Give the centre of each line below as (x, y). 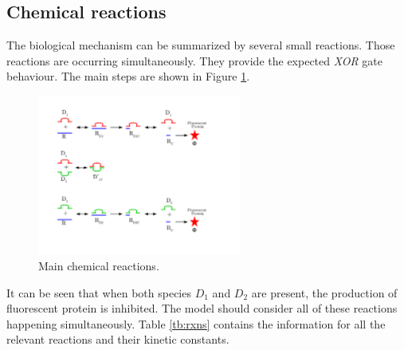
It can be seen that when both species (99, 292)
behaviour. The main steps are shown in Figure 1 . (128, 76)
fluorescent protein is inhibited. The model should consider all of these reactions (202, 308)
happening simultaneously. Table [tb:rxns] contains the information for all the (196, 323)
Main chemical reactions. (99, 266)
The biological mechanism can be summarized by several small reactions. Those (201, 45)
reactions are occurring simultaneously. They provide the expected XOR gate (195, 60)
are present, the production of (324, 292)
